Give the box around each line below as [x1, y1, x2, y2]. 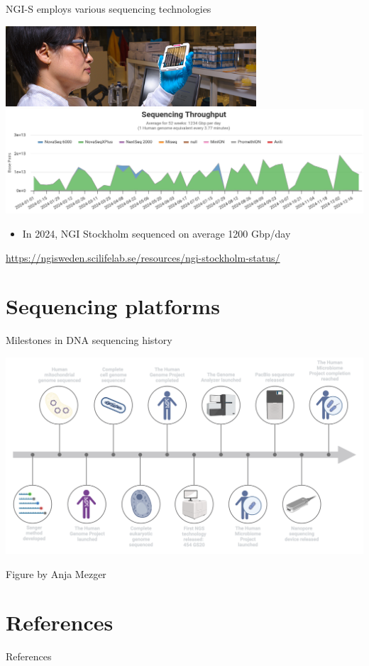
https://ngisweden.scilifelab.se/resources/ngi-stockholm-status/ [6, 250, 280, 265]
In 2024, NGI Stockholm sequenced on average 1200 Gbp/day [22, 226, 291, 240]
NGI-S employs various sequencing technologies [6, 1, 211, 16]
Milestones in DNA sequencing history [6, 333, 172, 348]
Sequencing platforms [6, 292, 220, 321]
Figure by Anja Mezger [6, 566, 106, 581]
